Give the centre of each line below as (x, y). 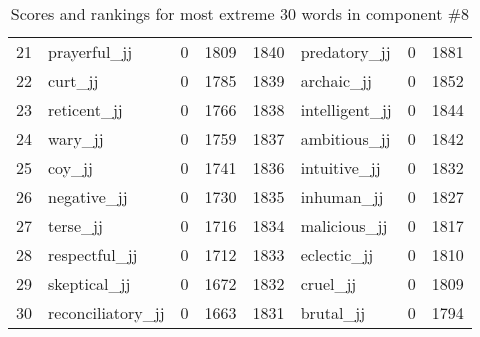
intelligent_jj (346, 109)
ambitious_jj (345, 138)
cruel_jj (328, 283)
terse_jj (75, 225)
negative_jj (88, 196)
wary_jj (76, 138)
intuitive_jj (340, 167)
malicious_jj (344, 225)
